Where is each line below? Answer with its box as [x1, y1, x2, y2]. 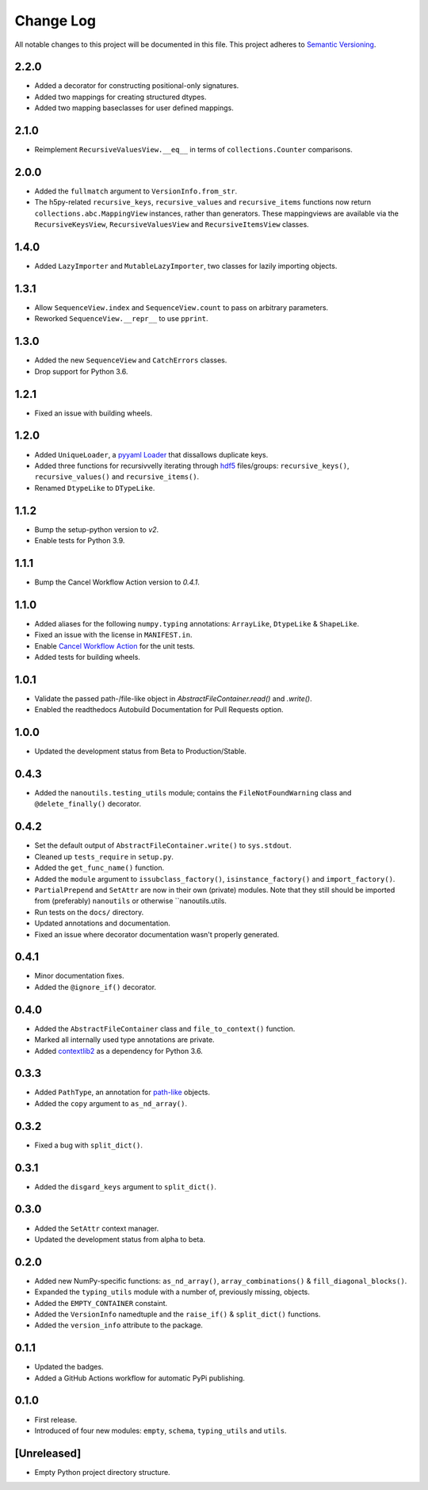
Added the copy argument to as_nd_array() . [34, 1098, 188, 1108]
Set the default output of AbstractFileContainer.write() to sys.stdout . [34, 841, 292, 850]
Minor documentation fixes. [34, 971, 124, 981]
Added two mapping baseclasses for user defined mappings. [34, 103, 234, 113]
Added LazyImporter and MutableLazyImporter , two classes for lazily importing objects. [34, 262, 338, 271]
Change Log [14, 12, 97, 29]
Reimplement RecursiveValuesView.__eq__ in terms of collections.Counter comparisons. [34, 145, 353, 155]
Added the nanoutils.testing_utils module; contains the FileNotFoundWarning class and [34, 788, 352, 798]
